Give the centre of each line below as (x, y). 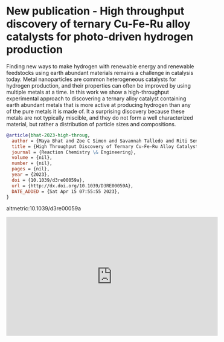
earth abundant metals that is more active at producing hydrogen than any (99, 105)
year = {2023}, (31, 175)
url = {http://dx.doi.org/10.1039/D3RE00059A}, (73, 186)
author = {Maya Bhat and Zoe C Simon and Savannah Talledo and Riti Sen (105, 141)
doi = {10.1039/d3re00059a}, (48, 180)
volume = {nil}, (32, 158)
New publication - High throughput (95, 11)
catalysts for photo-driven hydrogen (100, 37)
